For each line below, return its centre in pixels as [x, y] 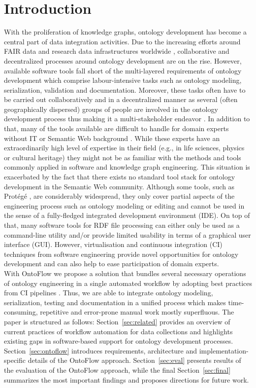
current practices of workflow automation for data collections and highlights [118, 331]
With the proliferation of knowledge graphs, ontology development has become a [126, 32]
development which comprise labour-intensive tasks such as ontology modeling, [123, 80]
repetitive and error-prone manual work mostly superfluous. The [137, 312]
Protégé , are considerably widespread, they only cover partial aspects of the [119, 196]
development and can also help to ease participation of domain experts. [112, 264]
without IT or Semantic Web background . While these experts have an [112, 138]
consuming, [21, 312]
